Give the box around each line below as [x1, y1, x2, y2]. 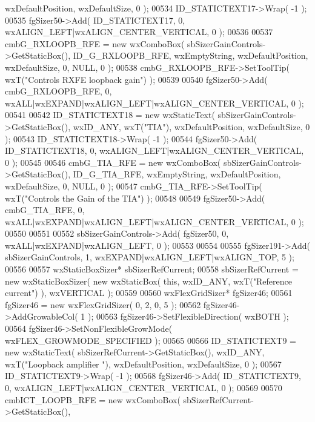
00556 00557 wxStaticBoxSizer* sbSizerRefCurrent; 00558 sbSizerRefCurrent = [5, 263, 299, 275]
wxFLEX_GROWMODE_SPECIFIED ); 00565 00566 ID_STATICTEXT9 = [5, 334, 296, 346]
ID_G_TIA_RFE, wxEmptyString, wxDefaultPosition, [73, 168, 281, 180]
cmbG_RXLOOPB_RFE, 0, [5, 85, 112, 97]
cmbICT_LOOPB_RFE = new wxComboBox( [5, 393, 181, 406]
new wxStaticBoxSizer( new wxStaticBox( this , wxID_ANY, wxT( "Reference [5, 274, 292, 287]
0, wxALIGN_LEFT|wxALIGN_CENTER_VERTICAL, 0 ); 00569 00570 [5, 381, 282, 394]
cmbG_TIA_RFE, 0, [5, 203, 85, 216]
